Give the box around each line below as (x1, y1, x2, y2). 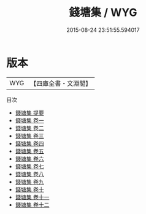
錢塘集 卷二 (15, 124, 44, 132)
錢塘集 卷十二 (15, 201, 50, 208)
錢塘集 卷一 (15, 117, 44, 124)
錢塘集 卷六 (15, 155, 44, 162)
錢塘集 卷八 (15, 170, 44, 178)
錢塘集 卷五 (15, 147, 44, 155)
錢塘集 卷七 (15, 162, 44, 170)
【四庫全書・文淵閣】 (30, 79, 92, 88)
